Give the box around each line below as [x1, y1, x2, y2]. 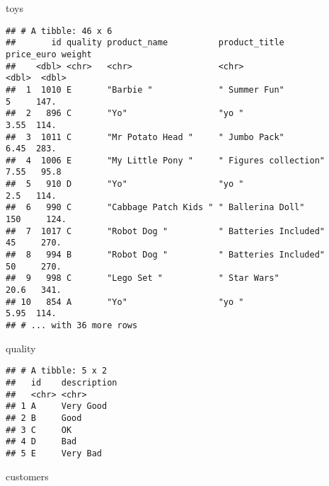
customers [6, 468, 49, 483]
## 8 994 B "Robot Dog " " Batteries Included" [6, 250, 325, 260]
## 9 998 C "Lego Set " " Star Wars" [6, 273, 279, 284]
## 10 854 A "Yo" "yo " [6, 296, 244, 307]
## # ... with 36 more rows [6, 320, 138, 330]
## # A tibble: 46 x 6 [6, 25, 112, 36]
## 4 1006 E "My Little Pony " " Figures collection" [6, 155, 325, 166]
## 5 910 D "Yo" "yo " [6, 179, 244, 190]
